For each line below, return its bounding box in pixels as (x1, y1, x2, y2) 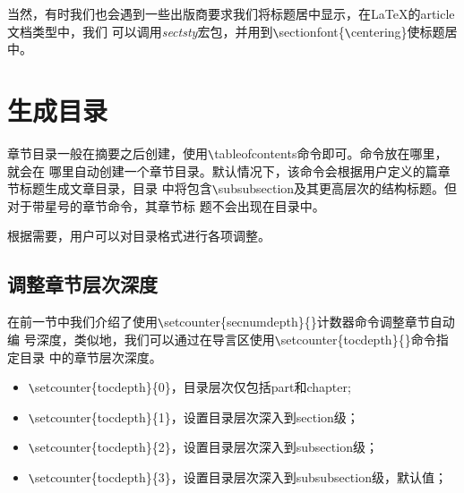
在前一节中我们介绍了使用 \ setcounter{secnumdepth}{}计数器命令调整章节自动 (7, 312, 455, 331)
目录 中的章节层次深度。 (19, 347, 162, 366)
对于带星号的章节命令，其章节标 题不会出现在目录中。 (7, 196, 325, 215)
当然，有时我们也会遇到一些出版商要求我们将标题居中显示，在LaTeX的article (7, 4, 455, 22)
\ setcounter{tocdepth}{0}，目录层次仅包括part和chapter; (28, 378, 351, 396)
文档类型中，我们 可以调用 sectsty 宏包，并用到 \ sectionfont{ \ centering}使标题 (7, 21, 445, 40)
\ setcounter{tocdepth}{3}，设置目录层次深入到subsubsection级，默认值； (28, 468, 447, 487)
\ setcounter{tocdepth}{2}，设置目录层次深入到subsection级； (28, 438, 378, 456)
